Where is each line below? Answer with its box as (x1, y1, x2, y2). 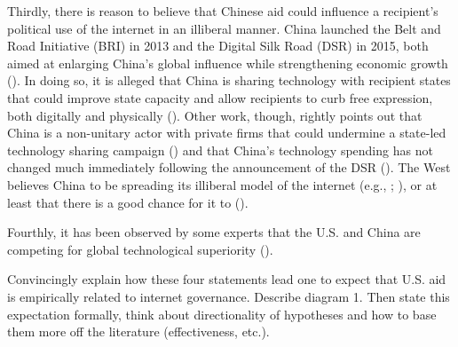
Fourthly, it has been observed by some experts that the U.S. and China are (7, 223, 421, 241)
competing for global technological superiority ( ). (7, 240, 273, 258)
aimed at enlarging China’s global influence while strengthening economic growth (7, 53, 448, 72)
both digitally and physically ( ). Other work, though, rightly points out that (7, 106, 422, 124)
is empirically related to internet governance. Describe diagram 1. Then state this (7, 287, 450, 305)
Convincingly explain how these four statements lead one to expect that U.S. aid (7, 270, 446, 288)
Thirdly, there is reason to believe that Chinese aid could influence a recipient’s (7, 2, 438, 20)
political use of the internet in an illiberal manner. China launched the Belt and (7, 19, 441, 37)
